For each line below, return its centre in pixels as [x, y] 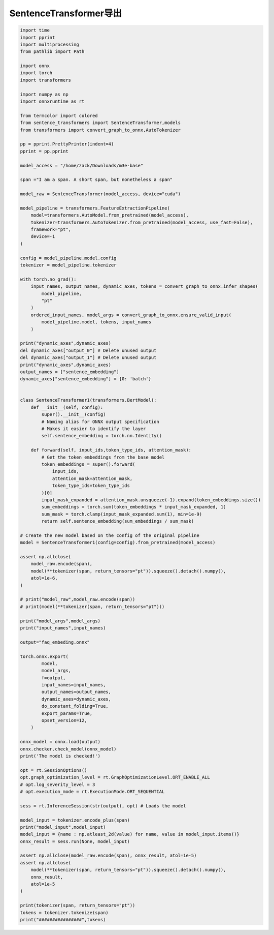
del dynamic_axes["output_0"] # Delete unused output [88, 350]
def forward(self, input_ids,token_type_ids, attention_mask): [111, 450]
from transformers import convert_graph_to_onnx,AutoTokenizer [100, 130]
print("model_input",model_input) [63, 827]
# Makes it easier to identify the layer [94, 429]
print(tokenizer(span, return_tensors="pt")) [78, 906]
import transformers [45, 80]
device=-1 [43, 237]
